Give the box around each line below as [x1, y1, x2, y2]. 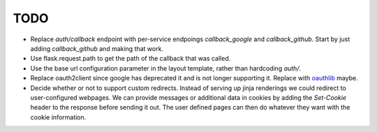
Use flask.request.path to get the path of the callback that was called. [30, 54, 231, 63]
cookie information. [30, 112, 87, 122]
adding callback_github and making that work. [30, 44, 164, 52]
